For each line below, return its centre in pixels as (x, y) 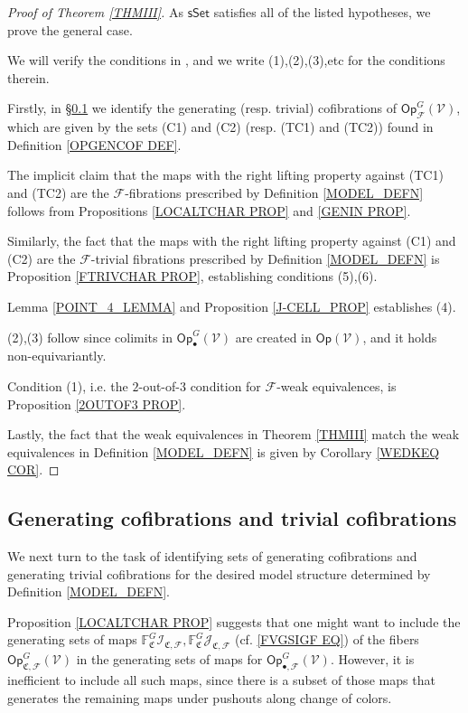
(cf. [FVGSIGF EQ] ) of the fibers (327, 639)
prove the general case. (70, 29)
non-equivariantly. (57, 356)
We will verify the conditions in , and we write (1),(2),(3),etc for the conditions (226, 60)
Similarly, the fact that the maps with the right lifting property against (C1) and (232, 241)
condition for (225, 385)
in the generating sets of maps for (169, 659)
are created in (273, 337)
